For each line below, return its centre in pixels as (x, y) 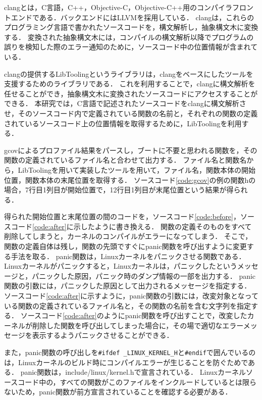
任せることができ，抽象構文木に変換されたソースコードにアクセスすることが (131, 93)
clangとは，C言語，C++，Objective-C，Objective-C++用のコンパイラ (118, 7)
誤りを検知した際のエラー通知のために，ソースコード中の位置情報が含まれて (131, 47)
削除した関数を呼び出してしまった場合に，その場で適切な (127, 325)
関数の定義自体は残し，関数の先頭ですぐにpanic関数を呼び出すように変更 (125, 246)
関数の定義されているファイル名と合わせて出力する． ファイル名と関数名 (125, 160)
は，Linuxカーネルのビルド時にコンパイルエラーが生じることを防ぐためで (126, 362)
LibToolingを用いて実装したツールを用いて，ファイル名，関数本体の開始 (137, 169)
